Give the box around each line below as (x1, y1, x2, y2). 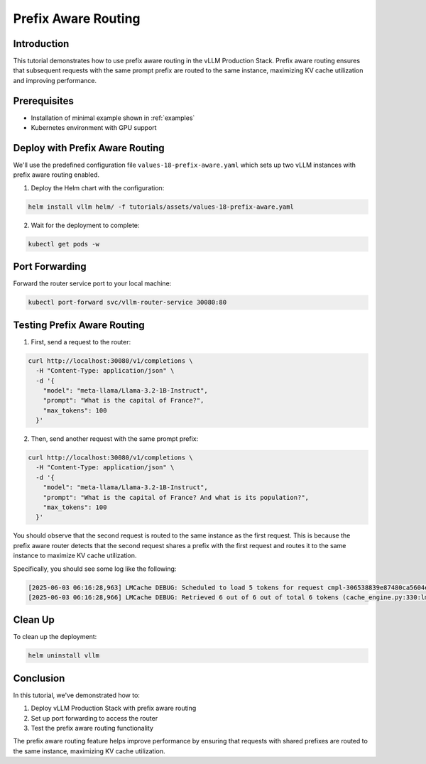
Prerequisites (13, 94, 74, 107)
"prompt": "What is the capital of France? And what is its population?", (43, 493, 309, 501)
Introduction (13, 38, 70, 50)
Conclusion (13, 672, 65, 684)
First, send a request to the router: (31, 337, 131, 346)
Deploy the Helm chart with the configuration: (31, 183, 165, 192)
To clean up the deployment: (13, 633, 97, 641)
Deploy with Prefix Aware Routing (13, 142, 165, 154)
